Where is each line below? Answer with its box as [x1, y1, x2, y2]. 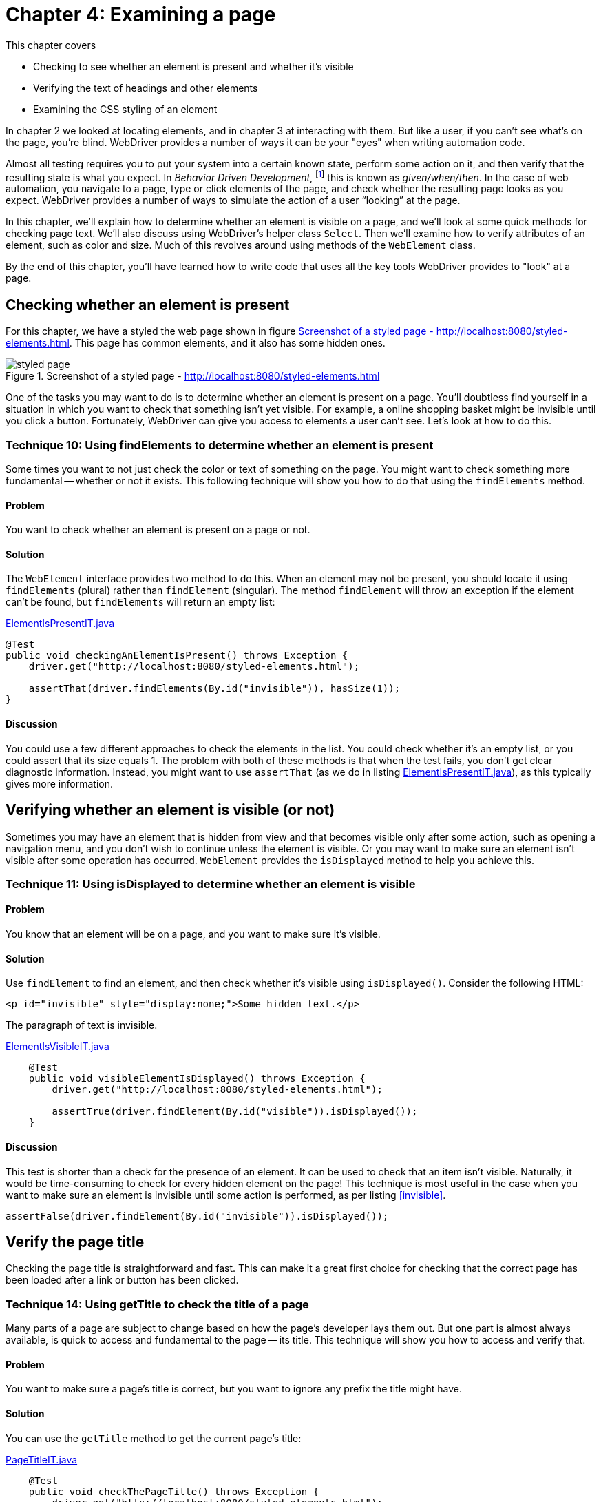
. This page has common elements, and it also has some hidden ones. [69, 337, 386, 349]
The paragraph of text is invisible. [6, 1019, 158, 1031]
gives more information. [6, 777, 113, 790]
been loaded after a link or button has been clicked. [6, 1274, 239, 1286]
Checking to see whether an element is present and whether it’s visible [33, 60, 354, 72]
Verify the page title [6, 1233, 145, 1251]
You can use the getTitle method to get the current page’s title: [6, 1432, 302, 1444]
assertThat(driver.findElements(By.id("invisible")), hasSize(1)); [28, 683, 401, 695]
